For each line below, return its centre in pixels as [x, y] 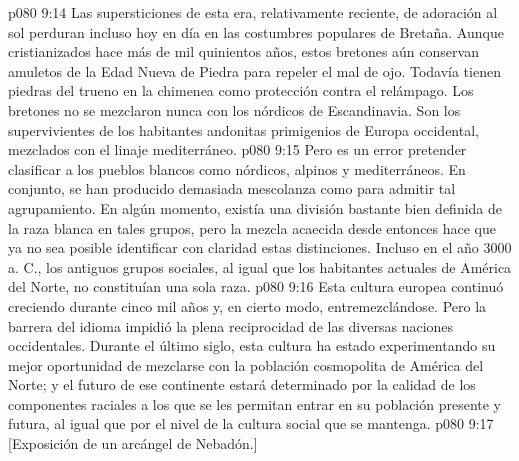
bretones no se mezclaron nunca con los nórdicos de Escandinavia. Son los [234, 109]
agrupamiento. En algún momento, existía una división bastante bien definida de [255, 207]
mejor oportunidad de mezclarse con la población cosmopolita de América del [246, 364]
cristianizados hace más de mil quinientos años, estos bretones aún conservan [243, 51]
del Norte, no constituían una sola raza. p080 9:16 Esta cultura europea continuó [256, 286]
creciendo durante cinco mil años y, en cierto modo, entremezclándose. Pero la [247, 305]
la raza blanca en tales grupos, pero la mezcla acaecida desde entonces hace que [252, 227]
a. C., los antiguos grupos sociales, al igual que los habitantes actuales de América [260, 266]
